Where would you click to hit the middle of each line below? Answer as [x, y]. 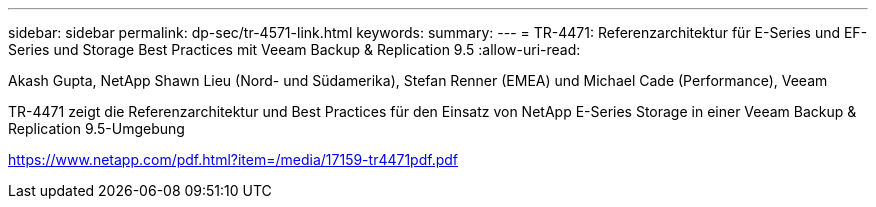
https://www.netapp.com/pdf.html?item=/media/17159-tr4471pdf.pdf [233, 159]
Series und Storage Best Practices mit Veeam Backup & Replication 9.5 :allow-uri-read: [294, 49]
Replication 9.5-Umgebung [96, 128]
